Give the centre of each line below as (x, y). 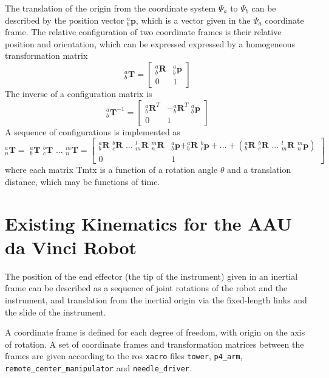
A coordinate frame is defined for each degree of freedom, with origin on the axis (155, 332)
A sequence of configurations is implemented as (93, 131)
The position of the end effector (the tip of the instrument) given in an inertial (151, 276)
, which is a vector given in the (193, 20)
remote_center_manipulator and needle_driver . (98, 367)
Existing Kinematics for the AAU (148, 223)
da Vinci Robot (71, 247)
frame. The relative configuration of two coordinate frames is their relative (143, 32)
